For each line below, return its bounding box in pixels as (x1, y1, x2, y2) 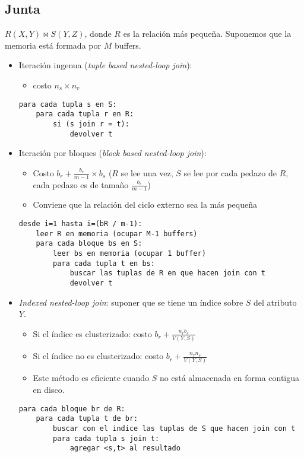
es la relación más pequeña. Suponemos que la (123, 27, 292, 40)
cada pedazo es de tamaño (33, 178, 129, 191)
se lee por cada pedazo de (183, 166, 277, 179)
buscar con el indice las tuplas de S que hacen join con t (53, 424, 296, 433)
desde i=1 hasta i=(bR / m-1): (18, 220, 142, 228)
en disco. (33, 383, 65, 396)
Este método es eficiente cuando (33, 372, 150, 384)
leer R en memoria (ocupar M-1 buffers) (36, 229, 198, 238)
